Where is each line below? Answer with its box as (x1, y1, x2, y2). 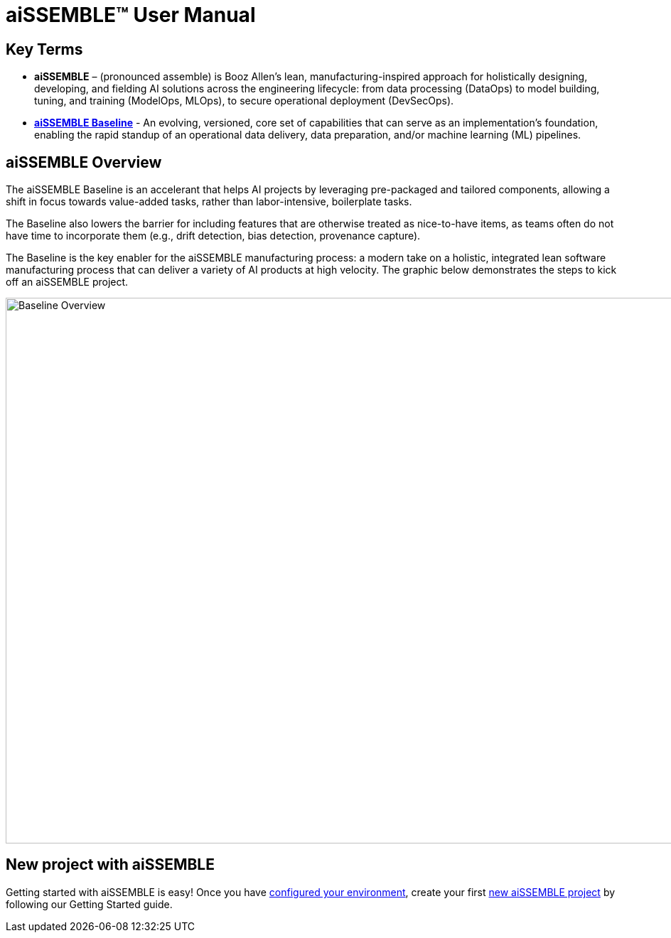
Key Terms (6, 40, 83, 58)
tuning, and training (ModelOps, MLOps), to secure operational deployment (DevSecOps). (34, 95, 454, 107)
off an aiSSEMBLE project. (6, 276, 129, 289)
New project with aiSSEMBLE (6, 856, 215, 874)
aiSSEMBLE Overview (6, 153, 162, 171)
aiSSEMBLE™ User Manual (6, 3, 256, 27)
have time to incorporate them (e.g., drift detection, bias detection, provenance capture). (6, 230, 421, 242)
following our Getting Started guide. (6, 897, 173, 910)
